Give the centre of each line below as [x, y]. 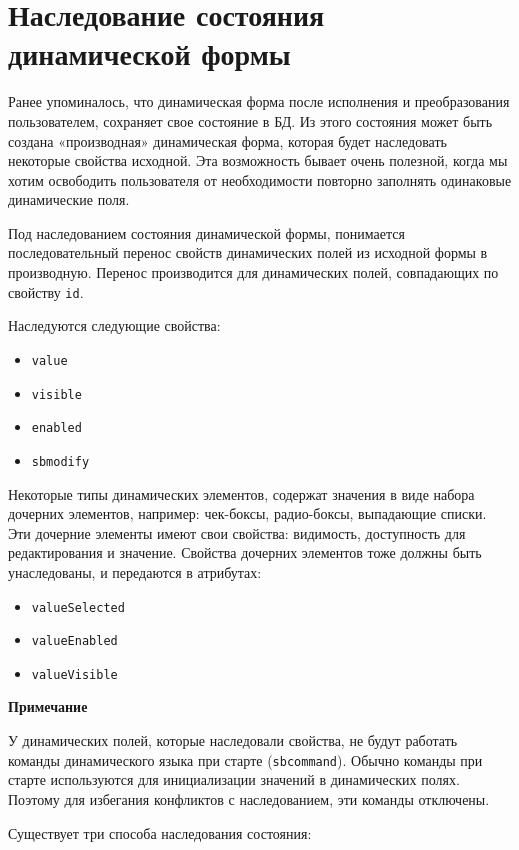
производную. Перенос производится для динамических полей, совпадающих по [253, 272]
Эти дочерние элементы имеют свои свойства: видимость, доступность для [237, 532]
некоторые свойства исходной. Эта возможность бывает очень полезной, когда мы [258, 160]
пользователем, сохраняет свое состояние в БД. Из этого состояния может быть [250, 120]
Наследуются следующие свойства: [114, 325]
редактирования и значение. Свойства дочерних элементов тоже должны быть [245, 552]
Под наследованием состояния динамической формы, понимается [206, 232]
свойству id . [46, 291]
